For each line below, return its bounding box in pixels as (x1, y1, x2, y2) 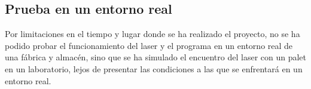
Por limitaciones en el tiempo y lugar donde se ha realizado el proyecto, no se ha (5, 27, 300, 40)
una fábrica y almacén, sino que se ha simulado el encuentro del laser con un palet (5, 51, 307, 63)
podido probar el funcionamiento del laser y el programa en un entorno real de (5, 39, 293, 51)
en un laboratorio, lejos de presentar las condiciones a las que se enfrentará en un (5, 62, 303, 75)
